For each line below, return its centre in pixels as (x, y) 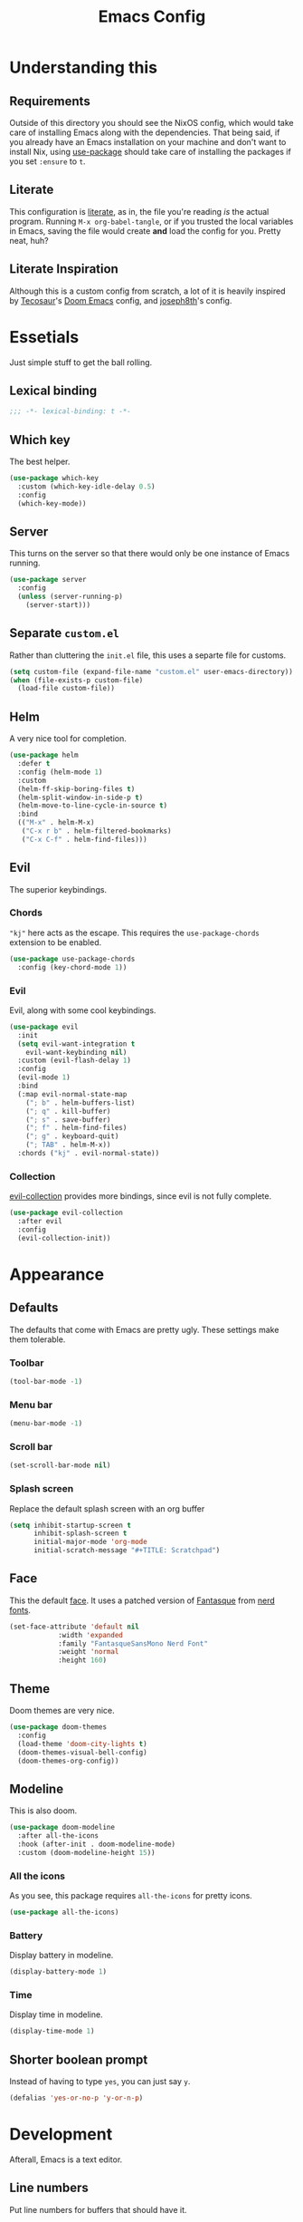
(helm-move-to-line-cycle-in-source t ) (93, 806)
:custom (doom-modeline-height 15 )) (86, 1852)
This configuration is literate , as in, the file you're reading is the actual (139, 211)
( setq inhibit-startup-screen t (70, 1525)
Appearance (57, 1274)
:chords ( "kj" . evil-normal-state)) (89, 1154)
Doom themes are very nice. (62, 1711)
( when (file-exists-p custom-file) (76, 680)
